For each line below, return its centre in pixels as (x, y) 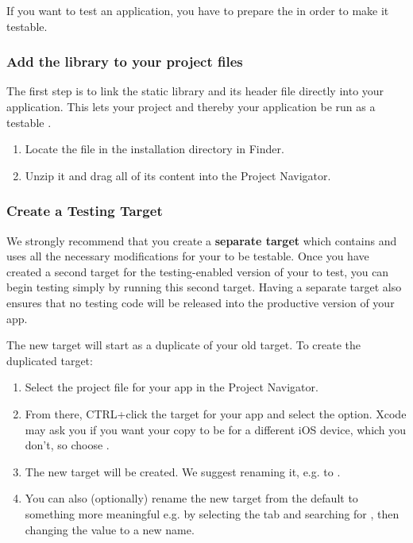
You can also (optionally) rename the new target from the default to (191, 498)
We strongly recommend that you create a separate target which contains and (202, 240)
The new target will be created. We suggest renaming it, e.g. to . (183, 471)
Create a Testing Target (85, 211)
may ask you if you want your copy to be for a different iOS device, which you (216, 429)
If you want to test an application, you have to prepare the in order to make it (198, 10)
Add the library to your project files (125, 62)
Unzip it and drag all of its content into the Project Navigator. (178, 175)
